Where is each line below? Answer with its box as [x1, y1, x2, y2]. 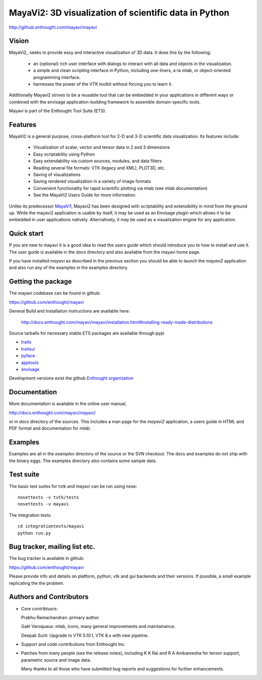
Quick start [9, 229, 44, 238]
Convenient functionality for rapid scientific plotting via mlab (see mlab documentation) [33, 185, 208, 191]
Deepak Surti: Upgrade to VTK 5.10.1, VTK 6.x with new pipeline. [21, 632, 149, 638]
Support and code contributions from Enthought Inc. [21, 642, 126, 647]
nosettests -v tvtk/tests [17, 494, 80, 500]
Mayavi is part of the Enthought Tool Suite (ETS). [9, 108, 107, 114]
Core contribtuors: [21, 606, 58, 611]
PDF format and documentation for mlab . [9, 425, 91, 431]
